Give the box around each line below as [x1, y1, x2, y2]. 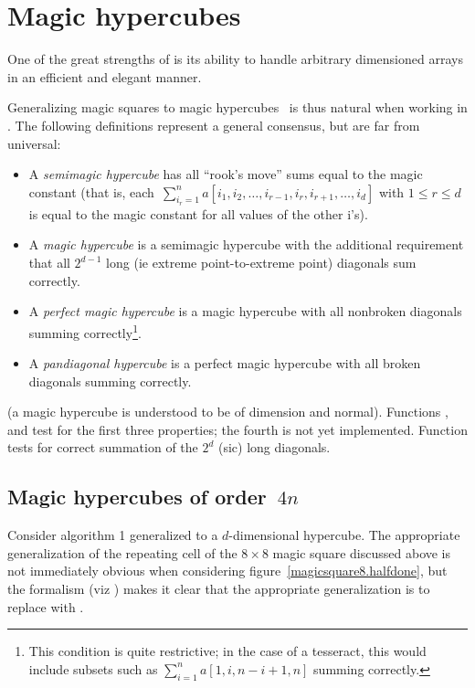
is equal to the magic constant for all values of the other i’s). [28, 204, 368, 223]
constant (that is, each [28, 182, 154, 201]
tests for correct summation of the [7, 438, 198, 457]
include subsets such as [28, 659, 158, 678]
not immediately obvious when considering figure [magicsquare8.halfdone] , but [7, 561, 448, 580]
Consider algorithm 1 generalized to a [7, 525, 218, 545]
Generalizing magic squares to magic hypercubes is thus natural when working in [7, 98, 468, 117]
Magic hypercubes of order [7, 482, 267, 511]
